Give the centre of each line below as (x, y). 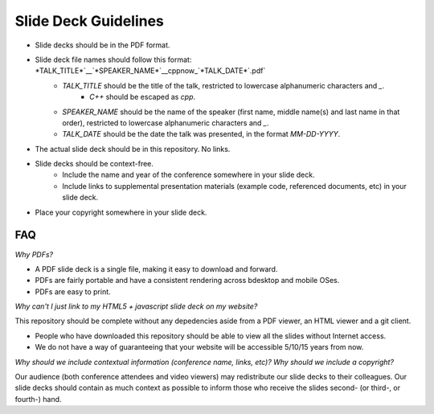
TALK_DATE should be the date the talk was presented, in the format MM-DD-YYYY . (201, 134)
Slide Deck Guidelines (90, 21)
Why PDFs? (34, 254)
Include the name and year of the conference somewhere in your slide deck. (188, 175)
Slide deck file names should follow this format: (113, 59)
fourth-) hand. (38, 399)
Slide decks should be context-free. (94, 164)
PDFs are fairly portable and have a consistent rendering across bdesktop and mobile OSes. (187, 281)
